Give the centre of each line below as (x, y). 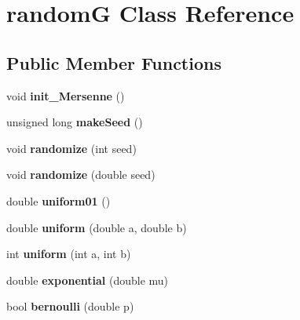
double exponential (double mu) (88, 280)
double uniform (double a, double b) (97, 227)
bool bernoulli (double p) (70, 306)
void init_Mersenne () (66, 95)
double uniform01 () (59, 200)
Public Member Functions (114, 62)
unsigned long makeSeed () (75, 122)
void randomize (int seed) (71, 148)
